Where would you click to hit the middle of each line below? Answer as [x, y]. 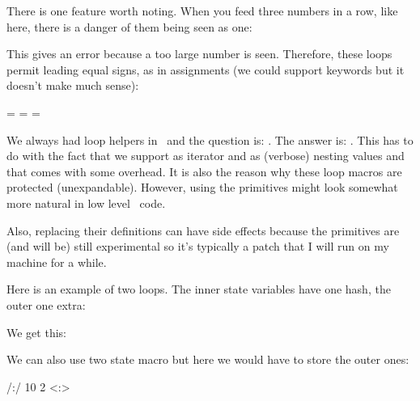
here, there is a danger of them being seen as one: [129, 26]
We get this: [36, 332]
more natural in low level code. [86, 203]
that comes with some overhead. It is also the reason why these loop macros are [204, 171]
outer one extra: [46, 304]
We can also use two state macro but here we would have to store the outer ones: [208, 359]
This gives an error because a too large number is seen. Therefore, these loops [199, 54]
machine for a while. [57, 262]
